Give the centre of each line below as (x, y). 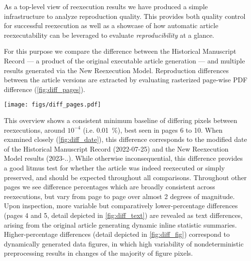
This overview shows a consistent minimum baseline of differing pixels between (121, 120)
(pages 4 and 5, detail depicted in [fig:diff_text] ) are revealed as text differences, (123, 215)
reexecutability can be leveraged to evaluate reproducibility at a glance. (109, 35)
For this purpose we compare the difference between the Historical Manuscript (120, 51)
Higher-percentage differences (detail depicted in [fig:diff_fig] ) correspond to (117, 234)
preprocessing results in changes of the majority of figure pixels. (98, 253)
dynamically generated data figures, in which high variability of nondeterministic (124, 243)
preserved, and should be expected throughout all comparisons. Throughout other (125, 177)
